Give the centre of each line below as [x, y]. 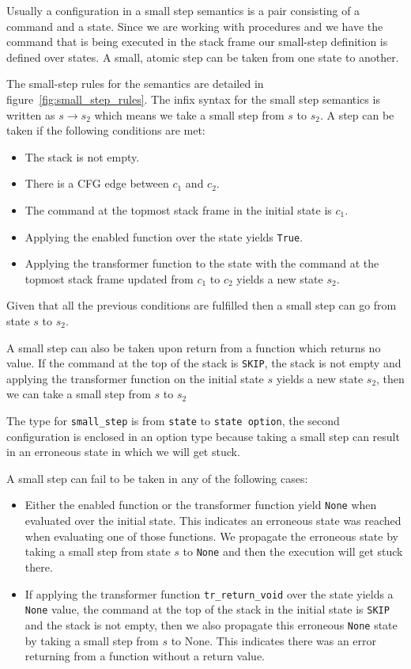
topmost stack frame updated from [109, 278]
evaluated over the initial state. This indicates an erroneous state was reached [213, 521]
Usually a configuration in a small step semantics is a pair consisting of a [183, 10]
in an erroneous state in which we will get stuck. [123, 452]
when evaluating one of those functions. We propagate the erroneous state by [211, 536]
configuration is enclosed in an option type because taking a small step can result [203, 436]
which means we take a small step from [189, 114]
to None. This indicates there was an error [274, 640]
